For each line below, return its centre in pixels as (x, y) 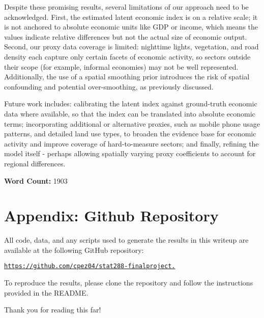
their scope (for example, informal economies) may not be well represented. (121, 66)
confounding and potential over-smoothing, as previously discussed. (109, 86)
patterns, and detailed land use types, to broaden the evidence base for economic (130, 134)
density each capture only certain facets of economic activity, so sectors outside (127, 56)
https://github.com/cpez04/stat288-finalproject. (90, 266)
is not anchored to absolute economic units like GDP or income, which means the (131, 27)
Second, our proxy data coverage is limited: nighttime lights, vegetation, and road (131, 47)
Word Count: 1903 (36, 180)
